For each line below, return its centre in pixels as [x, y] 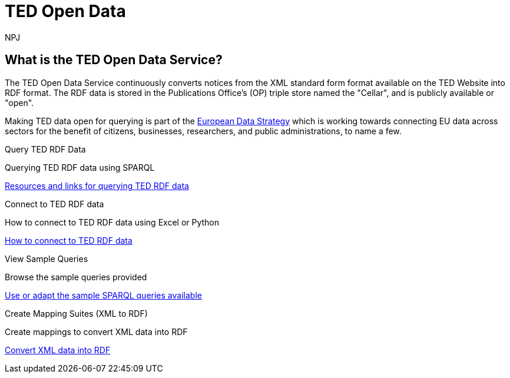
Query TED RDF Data [45, 149]
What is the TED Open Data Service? [114, 60]
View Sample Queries [47, 258]
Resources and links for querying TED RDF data [97, 185]
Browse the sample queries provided [76, 277]
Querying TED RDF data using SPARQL [80, 167]
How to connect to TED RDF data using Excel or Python [112, 222]
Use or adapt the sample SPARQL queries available [103, 295]
